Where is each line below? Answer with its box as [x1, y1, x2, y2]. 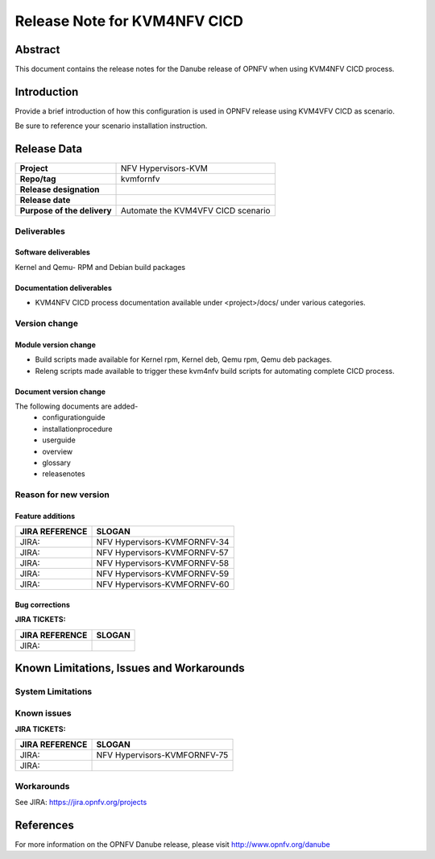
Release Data [14, 142, 83, 156]
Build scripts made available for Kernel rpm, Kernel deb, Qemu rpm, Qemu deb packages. [35, 355, 333, 364]
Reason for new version [14, 489, 110, 500]
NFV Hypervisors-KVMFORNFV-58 [96, 558, 230, 569]
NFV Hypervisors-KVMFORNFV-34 [96, 537, 230, 548]
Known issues [14, 708, 72, 719]
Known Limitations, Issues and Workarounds [14, 662, 245, 675]
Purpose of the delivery [19, 205, 112, 217]
